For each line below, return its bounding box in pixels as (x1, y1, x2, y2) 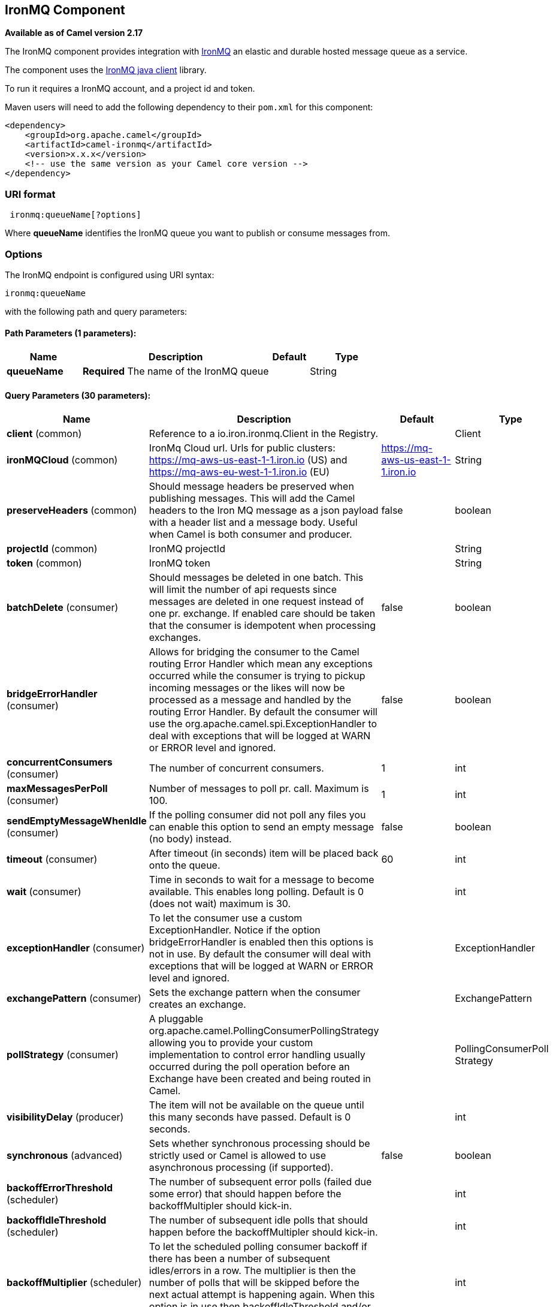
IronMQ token (149, 557, 210, 570)
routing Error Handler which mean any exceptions (149, 658, 373, 670)
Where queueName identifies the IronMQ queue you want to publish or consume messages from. (5, 228, 390, 239)
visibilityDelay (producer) (7, 1111, 124, 1124)
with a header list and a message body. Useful (149, 516, 358, 529)
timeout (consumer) (7, 853, 98, 866)
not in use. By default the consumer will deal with (149, 948, 371, 960)
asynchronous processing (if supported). (149, 1161, 334, 1174)
